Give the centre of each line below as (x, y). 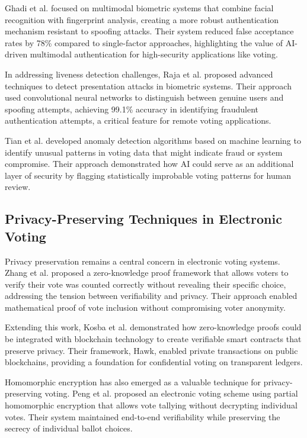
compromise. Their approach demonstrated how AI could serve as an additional (149, 164)
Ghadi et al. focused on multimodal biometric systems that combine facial (139, 8)
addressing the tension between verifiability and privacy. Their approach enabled (151, 296)
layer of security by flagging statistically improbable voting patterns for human (148, 175)
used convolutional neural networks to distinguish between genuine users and (144, 97)
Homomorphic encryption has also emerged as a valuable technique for (133, 381)
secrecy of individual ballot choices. (69, 428)
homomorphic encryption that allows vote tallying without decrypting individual (151, 405)
